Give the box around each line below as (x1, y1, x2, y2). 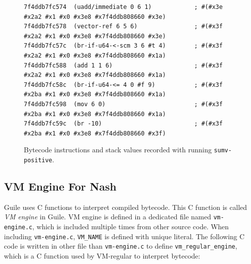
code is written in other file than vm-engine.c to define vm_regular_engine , (4, 241, 238, 251)
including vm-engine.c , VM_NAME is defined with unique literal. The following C (4, 231, 245, 241)
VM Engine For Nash (4, 179, 117, 194)
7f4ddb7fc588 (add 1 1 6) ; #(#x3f (24, 62, 223, 69)
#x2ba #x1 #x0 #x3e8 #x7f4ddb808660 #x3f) (24, 130, 166, 137)
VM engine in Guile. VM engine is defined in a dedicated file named (4, 211, 211, 222)
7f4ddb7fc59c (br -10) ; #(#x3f (24, 120, 223, 128)
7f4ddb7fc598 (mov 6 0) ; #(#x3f (24, 100, 223, 108)
